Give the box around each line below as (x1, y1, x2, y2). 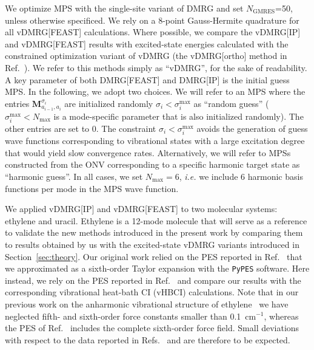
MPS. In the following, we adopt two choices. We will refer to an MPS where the (5, 85, 306, 98)
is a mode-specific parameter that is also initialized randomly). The (53, 109, 304, 122)
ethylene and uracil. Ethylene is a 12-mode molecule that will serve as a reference (5, 214, 307, 227)
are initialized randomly (64, 97, 153, 109)
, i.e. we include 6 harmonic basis (179, 170, 303, 182)
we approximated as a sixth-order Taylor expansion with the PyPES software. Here (5, 262, 310, 275)
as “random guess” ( (193, 97, 269, 109)
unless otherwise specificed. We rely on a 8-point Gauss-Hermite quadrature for (5, 13, 299, 26)
